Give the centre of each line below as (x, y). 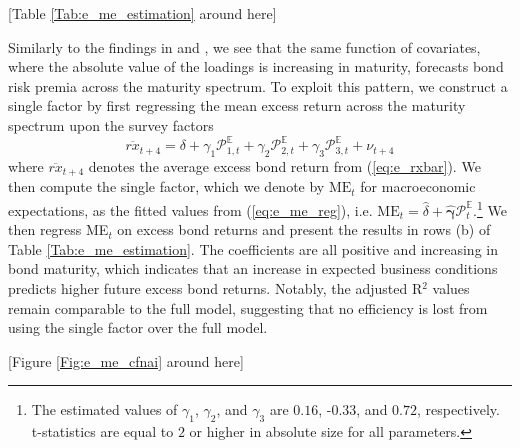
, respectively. (458, 409)
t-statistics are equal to (102, 431)
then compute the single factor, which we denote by (166, 186)
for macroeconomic (418, 186)
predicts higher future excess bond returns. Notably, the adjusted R (215, 287)
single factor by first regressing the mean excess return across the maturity (237, 105)
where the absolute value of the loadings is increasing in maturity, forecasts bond (256, 66)
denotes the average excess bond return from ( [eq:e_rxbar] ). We (284, 165)
